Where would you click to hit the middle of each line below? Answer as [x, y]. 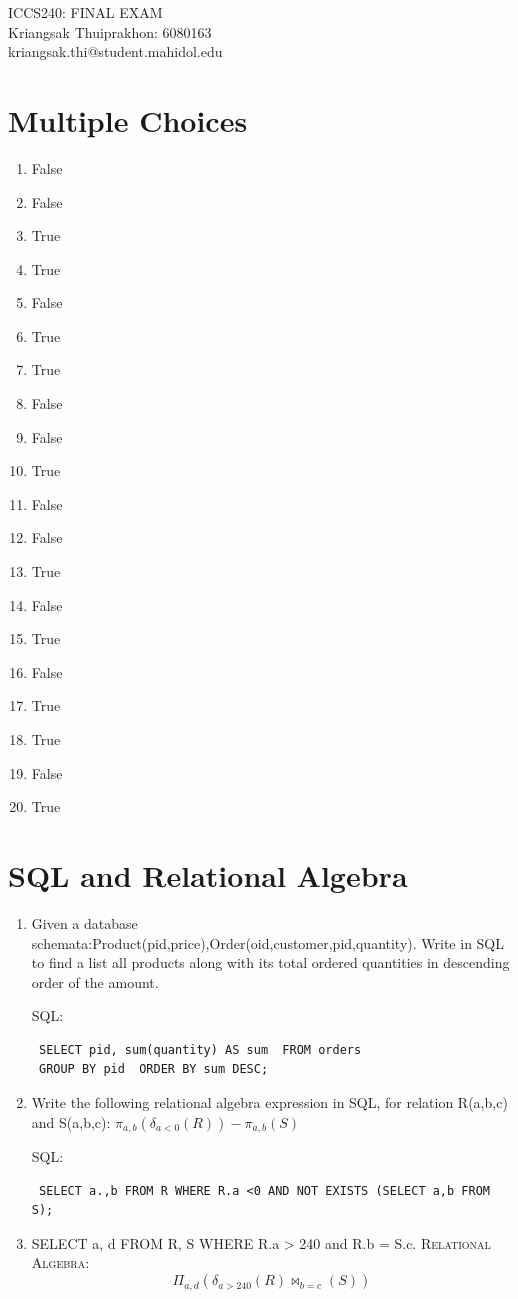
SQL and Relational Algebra [208, 874]
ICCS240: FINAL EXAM [85, 12]
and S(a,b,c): [71, 1121]
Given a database [84, 922]
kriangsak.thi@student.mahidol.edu [115, 51]
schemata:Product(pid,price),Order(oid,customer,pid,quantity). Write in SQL [268, 942]
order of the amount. [95, 981]
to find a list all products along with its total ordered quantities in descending [270, 962]
